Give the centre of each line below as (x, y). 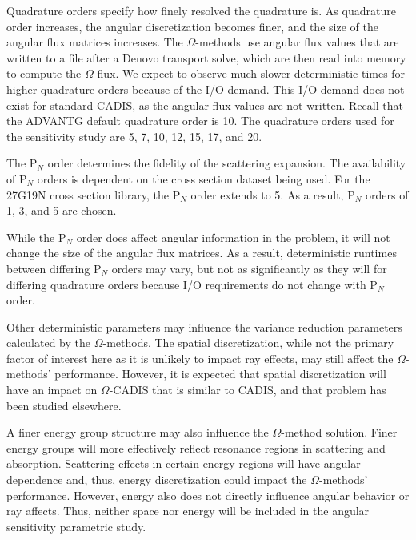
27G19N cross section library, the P (94, 194)
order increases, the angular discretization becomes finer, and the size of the (192, 26)
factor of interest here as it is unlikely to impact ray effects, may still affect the (200, 358)
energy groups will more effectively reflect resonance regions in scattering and (196, 447)
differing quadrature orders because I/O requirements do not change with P (192, 284)
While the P (36, 237)
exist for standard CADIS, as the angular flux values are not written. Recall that (205, 105)
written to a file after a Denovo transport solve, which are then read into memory (206, 57)
